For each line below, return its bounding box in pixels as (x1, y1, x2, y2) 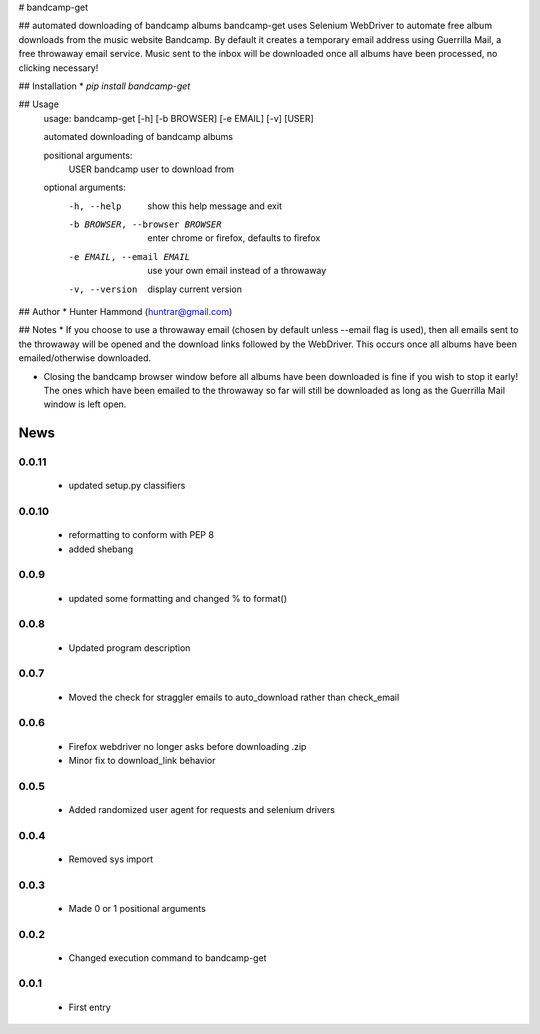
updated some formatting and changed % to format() (68, 592, 288, 604)
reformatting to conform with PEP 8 (68, 529, 215, 541)
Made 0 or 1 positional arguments (68, 902, 207, 914)
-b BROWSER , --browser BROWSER (68, 219, 222, 230)
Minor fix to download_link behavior (68, 754, 216, 766)
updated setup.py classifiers (68, 480, 186, 492)
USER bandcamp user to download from (68, 163, 235, 175)
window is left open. (43, 398, 127, 410)
